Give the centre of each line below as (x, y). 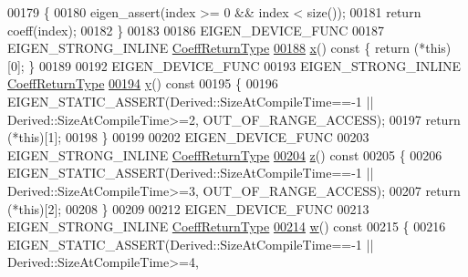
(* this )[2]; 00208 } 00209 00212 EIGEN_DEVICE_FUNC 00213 (188, 208)
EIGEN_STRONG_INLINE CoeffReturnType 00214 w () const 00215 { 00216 (227, 226)
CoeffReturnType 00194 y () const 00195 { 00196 (143, 83)
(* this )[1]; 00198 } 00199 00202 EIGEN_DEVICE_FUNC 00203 (188, 137)
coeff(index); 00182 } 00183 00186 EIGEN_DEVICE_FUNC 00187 (196, 30)
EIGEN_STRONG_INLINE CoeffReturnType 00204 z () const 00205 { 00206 (225, 154)
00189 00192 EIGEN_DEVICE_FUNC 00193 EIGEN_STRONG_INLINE (250, 65)
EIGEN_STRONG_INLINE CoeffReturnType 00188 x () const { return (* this (227, 48)
